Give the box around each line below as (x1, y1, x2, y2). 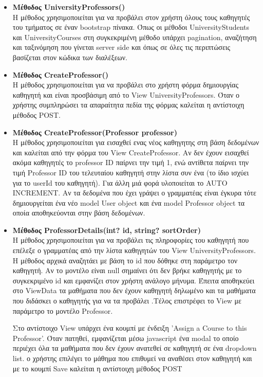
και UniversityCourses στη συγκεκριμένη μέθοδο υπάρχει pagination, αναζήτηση (12, 31, 257, 42)
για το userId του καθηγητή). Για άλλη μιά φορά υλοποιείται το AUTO (12, 177, 228, 188)
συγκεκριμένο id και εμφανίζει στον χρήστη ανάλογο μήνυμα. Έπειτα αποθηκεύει (12, 275, 255, 285)
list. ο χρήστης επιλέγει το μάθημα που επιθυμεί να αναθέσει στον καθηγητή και (12, 353, 252, 363)
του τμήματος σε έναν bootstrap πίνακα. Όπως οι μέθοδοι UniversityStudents (12, 22, 250, 32)
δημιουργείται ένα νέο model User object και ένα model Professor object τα (12, 197, 245, 208)
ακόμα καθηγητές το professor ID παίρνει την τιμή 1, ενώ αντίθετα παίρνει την (12, 157, 249, 168)
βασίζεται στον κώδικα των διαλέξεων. (12, 51, 127, 62)
